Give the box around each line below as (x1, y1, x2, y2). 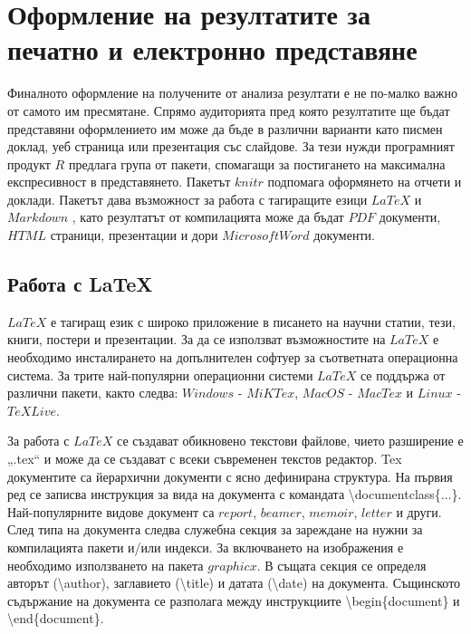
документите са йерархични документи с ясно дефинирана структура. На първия (7, 466, 453, 485)
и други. (396, 502, 442, 521)
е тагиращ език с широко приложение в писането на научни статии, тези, (50, 312, 456, 331)
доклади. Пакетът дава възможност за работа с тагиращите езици (7, 189, 368, 208)
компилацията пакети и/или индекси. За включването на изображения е (7, 537, 404, 556)
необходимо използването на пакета (7, 555, 204, 574)
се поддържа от (360, 365, 446, 384)
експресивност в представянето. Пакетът (7, 172, 231, 191)
